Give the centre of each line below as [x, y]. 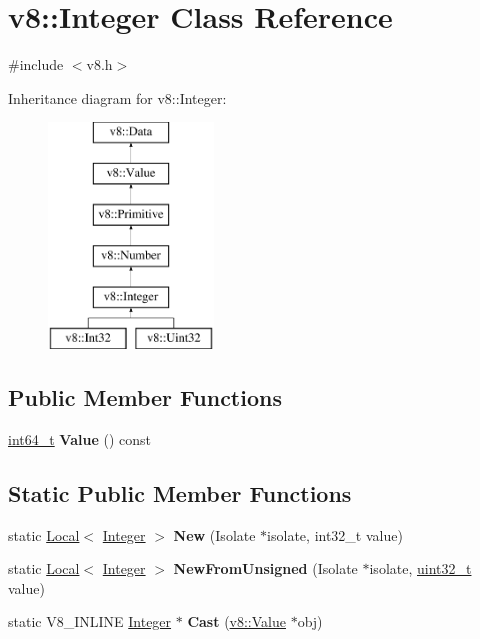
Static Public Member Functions [180, 492]
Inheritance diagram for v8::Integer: [117, 97]
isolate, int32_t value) [335, 534]
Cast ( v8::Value [236, 621]
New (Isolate [214, 534]
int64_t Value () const [79, 438]
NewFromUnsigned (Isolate [265, 568]
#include [36, 64]
